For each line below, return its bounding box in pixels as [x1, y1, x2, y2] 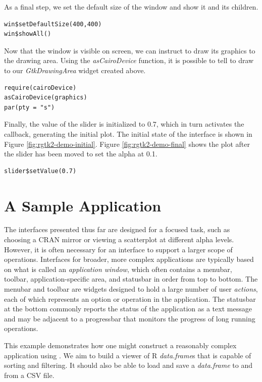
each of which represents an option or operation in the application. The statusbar [4, 293, 256, 304]
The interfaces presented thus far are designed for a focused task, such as [4, 224, 230, 235]
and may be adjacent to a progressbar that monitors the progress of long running [4, 313, 255, 323]
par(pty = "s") [4, 103, 55, 111]
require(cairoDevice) [4, 84, 77, 91]
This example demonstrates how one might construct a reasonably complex [4, 340, 237, 350]
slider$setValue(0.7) [4, 167, 77, 175]
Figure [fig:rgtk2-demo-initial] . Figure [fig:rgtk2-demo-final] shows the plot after [4, 138, 250, 149]
